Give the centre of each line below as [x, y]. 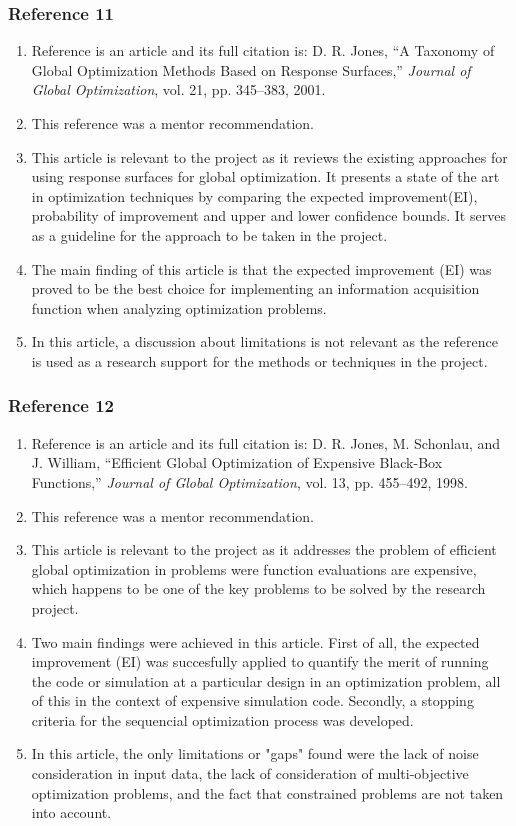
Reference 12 [61, 405]
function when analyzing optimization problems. [179, 307]
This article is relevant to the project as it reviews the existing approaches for [269, 156]
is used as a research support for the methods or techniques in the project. [259, 360]
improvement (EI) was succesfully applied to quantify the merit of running [260, 661]
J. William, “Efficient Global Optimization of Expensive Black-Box [237, 462]
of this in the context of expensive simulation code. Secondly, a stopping [252, 700]
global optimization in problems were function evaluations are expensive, [254, 568]
